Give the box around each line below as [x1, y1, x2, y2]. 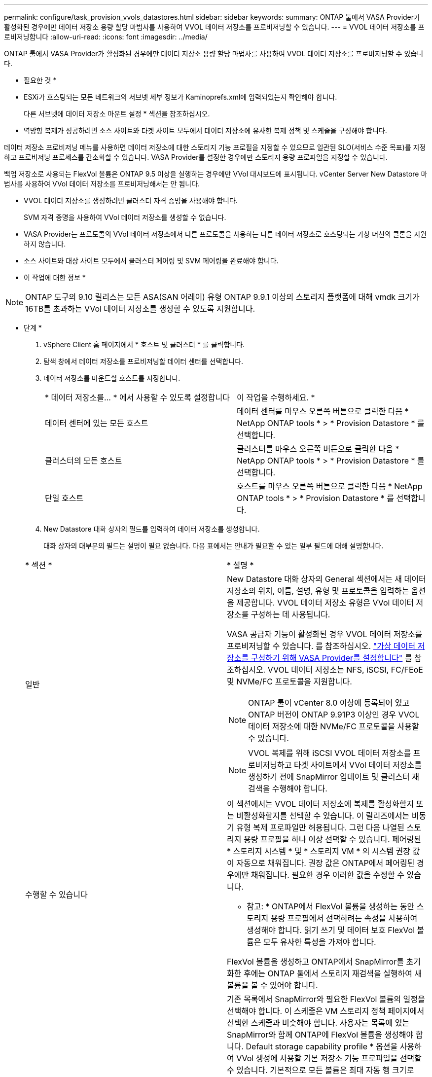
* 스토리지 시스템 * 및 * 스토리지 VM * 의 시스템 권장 [227, 846, 411, 856]
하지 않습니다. [24, 240, 66, 248]
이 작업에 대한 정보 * [24, 273, 86, 282]
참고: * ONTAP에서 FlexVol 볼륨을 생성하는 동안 [247, 901, 415, 911]
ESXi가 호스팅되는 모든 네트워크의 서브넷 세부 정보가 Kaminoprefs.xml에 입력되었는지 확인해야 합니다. [24, 93, 337, 101]
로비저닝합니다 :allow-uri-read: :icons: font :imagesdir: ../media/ [4, 33, 208, 41]
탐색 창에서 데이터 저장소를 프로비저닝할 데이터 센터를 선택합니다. [43, 357, 244, 365]
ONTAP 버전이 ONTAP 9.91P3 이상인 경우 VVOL [248, 710, 420, 719]
